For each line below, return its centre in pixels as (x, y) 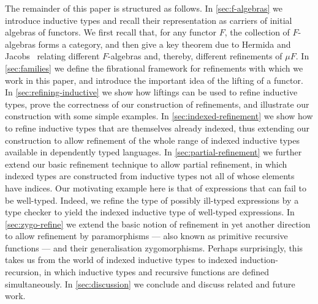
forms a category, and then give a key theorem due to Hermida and (165, 44)
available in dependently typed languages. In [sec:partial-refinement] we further (153, 152)
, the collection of (257, 32)
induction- (259, 260)
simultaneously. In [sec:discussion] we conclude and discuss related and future (150, 284)
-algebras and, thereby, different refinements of (195, 56)
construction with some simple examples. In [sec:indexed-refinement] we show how (159, 116)
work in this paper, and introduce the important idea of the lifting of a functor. (154, 80)
